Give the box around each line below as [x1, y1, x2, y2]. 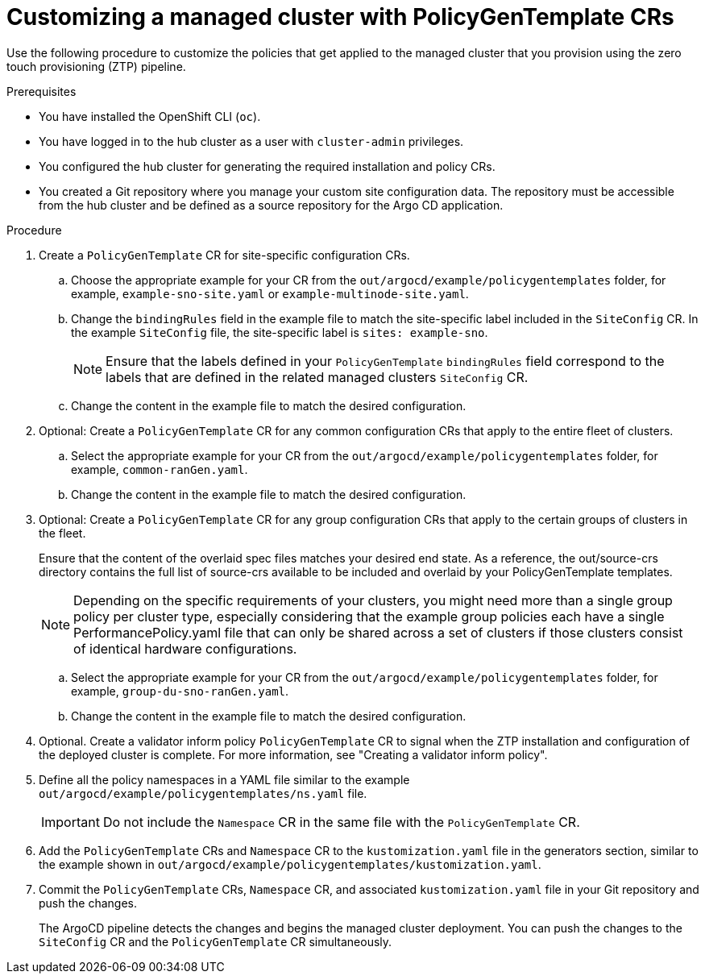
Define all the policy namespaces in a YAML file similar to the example [39, 772, 410, 787]
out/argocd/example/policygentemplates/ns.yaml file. [39, 786, 367, 800]
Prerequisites [6, 84, 77, 98]
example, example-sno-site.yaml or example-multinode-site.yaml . [71, 286, 469, 301]
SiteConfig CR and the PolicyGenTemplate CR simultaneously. [39, 934, 392, 949]
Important [41, 813, 100, 830]
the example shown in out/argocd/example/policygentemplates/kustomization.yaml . [39, 857, 541, 871]
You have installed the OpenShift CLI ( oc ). [39, 109, 261, 123]
